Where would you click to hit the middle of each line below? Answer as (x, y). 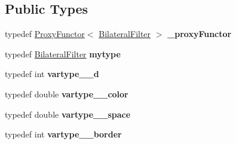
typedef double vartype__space (68, 114)
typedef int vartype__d (52, 74)
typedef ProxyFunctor (45, 34)
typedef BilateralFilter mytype (63, 53)
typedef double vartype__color (67, 94)
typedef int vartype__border (63, 134)
